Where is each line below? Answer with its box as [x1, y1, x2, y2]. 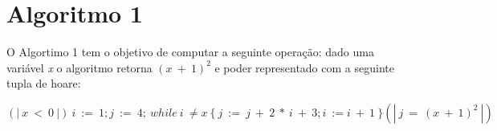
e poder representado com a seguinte [214, 59, 394, 76]
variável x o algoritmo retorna [6, 59, 153, 76]
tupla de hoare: [6, 75, 81, 92]
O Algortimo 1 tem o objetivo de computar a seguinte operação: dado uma [6, 43, 374, 60]
